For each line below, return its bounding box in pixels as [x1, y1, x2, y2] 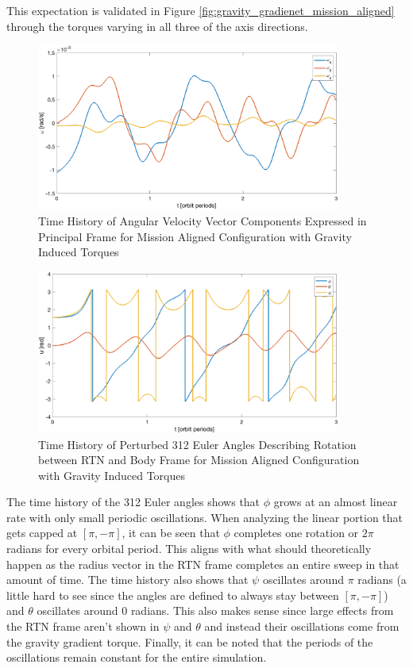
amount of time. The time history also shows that [6, 571, 249, 588]
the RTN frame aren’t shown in [6, 618, 160, 635]
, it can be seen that [122, 524, 220, 541]
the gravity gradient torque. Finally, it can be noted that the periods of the [6, 633, 373, 650]
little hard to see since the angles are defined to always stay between [6, 586, 339, 603]
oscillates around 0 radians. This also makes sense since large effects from [37, 602, 394, 619]
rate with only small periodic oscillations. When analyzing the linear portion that [6, 509, 403, 525]
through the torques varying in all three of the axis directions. [6, 17, 308, 34]
